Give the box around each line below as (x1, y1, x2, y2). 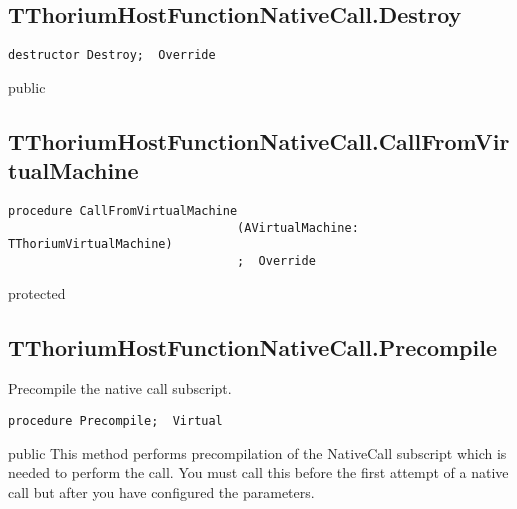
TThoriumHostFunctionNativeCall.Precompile (8, 331, 498, 362)
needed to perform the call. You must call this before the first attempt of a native (8, 462, 509, 483)
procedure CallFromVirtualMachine (8, 204, 238, 219)
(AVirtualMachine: (237, 220, 359, 235)
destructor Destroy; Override (8, 48, 216, 63)
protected (8, 282, 66, 303)
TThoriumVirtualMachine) (8, 237, 173, 252)
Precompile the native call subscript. (8, 378, 232, 399)
